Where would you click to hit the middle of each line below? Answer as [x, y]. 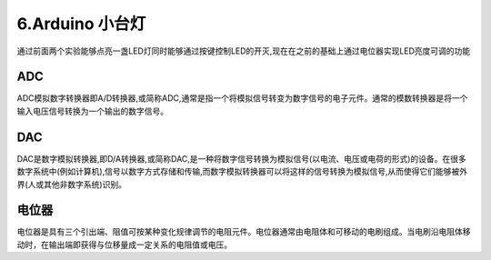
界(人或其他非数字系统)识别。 [72, 184]
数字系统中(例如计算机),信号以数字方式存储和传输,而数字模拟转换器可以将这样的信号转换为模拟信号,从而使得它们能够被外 [242, 172]
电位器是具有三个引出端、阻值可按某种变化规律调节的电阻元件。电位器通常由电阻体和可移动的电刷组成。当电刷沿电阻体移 [244, 232]
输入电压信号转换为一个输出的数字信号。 [92, 111]
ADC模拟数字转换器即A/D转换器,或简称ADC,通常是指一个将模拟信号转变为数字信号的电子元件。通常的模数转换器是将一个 [242, 98]
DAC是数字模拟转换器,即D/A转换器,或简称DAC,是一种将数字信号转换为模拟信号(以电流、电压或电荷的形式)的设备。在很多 [242, 158]
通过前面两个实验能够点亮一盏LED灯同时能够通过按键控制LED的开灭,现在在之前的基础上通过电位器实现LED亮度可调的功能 [244, 51]
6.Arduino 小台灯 [81, 24]
